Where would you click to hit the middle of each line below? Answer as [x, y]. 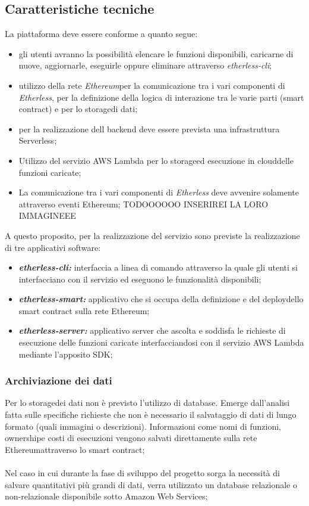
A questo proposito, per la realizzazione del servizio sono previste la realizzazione [152, 235]
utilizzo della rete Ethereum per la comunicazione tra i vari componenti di [152, 85]
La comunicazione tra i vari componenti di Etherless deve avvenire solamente [159, 192]
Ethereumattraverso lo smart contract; [75, 449]
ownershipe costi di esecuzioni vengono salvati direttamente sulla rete [131, 438]
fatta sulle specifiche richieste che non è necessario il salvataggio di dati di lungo [151, 415]
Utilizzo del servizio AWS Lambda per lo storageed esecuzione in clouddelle [156, 160]
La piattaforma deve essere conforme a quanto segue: [101, 34]
